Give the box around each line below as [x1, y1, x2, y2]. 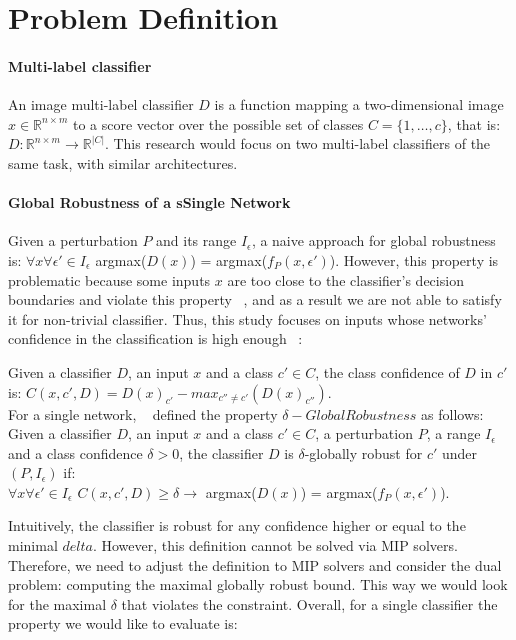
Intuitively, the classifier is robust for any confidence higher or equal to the [8, 515, 466, 536]
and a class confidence [8, 442, 143, 463]
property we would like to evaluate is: [8, 613, 238, 634]
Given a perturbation [8, 230, 138, 251]
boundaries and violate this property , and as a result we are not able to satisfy [8, 289, 502, 310]
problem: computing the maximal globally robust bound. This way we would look [8, 574, 508, 595]
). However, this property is [329, 249, 499, 270]
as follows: [421, 403, 484, 424]
